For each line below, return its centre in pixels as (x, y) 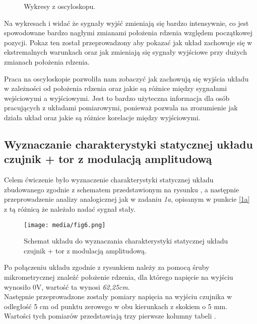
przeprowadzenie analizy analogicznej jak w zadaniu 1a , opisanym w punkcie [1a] (127, 199)
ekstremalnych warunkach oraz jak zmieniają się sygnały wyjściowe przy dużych (126, 52)
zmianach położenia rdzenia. (47, 61)
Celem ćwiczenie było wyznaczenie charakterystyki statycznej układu (109, 180)
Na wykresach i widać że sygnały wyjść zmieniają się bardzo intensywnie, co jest (127, 23)
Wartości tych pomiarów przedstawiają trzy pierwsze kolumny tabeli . (110, 316)
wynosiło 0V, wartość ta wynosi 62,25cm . (67, 286)
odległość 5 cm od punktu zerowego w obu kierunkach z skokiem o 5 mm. (116, 306)
